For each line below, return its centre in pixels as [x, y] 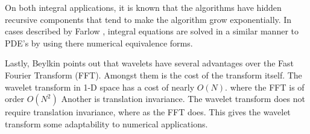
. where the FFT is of [265, 87]
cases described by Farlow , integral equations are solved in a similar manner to [152, 31]
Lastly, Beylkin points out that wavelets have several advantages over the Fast [150, 63]
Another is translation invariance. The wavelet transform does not [183, 99]
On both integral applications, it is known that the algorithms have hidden [143, 7]
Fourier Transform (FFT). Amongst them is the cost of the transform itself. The [153, 75]
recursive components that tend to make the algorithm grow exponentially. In [148, 19]
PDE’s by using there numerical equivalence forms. [99, 43]
